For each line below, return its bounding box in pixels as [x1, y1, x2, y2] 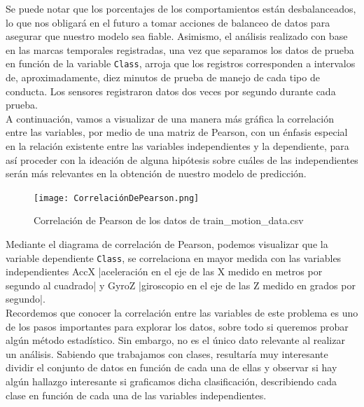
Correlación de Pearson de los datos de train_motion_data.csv [34, 213, 304, 228]
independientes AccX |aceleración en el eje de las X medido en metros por [6, 264, 323, 279]
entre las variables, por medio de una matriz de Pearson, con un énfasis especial [6, 125, 348, 139]
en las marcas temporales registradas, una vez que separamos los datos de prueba [6, 42, 354, 57]
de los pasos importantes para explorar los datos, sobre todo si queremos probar [6, 319, 349, 333]
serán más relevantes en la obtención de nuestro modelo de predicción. [6, 166, 307, 181]
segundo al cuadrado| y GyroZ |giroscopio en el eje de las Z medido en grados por [6, 277, 356, 292]
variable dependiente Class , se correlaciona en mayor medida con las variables [6, 250, 342, 265]
